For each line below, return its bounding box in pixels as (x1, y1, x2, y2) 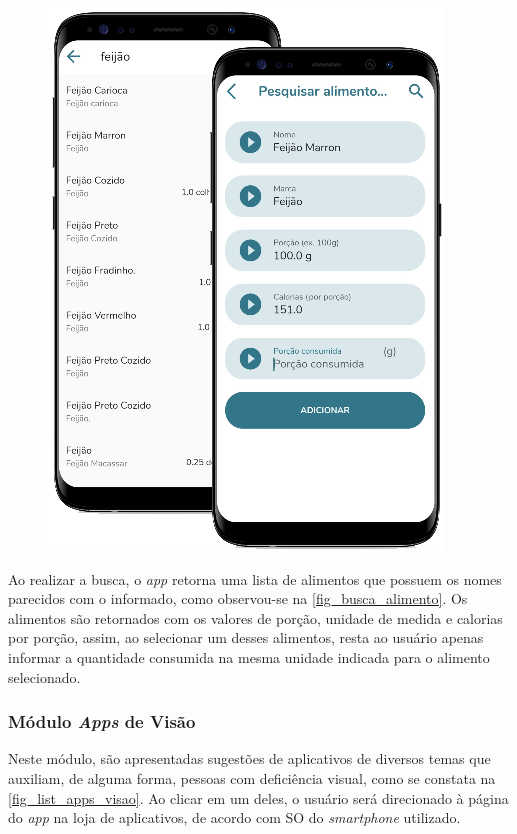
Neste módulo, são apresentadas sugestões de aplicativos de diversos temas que (8, 748, 491, 769)
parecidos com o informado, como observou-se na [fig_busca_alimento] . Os (8, 588, 468, 609)
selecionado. (8, 666, 81, 687)
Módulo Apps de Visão (8, 709, 196, 734)
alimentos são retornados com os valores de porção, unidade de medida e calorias (8, 607, 503, 628)
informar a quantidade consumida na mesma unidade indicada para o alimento (8, 646, 490, 667)
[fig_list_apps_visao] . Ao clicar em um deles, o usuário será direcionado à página (8, 787, 509, 808)
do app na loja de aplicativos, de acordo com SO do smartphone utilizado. (8, 807, 461, 828)
